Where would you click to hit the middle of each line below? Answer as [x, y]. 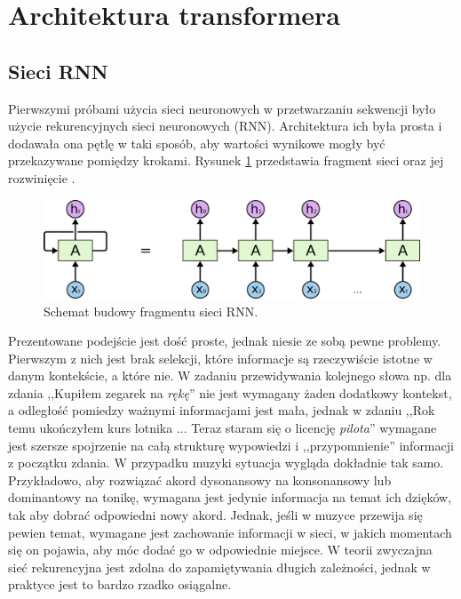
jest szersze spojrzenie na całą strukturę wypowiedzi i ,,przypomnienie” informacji [231, 445]
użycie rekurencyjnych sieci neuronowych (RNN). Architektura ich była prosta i [225, 126]
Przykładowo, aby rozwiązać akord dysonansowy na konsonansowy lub [200, 479]
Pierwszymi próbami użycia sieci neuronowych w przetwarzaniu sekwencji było [222, 108]
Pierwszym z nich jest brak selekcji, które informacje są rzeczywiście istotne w [220, 358]
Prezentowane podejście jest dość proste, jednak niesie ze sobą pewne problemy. [225, 341]
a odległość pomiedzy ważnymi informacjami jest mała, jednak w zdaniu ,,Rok [222, 410]
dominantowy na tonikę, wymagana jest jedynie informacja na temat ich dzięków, [230, 497]
